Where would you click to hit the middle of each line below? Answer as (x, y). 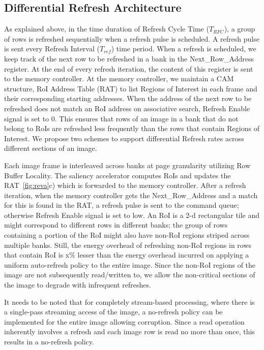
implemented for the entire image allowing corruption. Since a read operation (124, 321)
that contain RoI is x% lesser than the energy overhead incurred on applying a (127, 255)
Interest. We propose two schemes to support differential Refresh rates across (124, 138)
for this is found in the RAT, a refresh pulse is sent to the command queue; (122, 205)
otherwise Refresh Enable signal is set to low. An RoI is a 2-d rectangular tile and (132, 215)
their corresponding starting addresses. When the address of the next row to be (128, 98)
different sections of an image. (51, 148)
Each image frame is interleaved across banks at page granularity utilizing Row (127, 165)
